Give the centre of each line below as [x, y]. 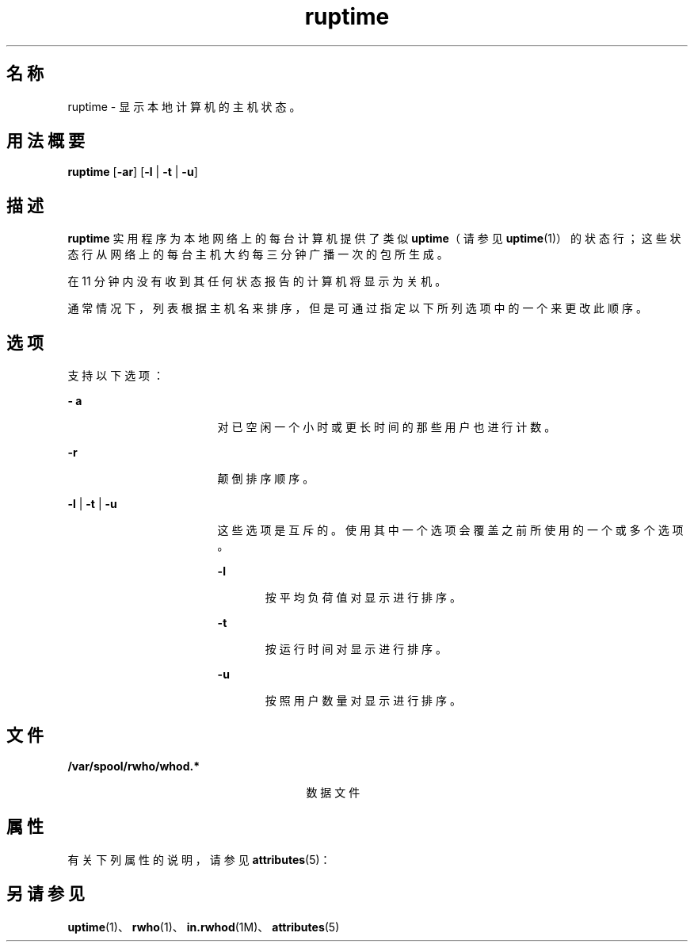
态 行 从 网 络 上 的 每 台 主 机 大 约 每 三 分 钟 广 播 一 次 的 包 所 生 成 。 [258, 254]
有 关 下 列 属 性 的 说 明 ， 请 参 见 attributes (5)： [199, 859]
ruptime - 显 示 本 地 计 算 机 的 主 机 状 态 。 [184, 106]
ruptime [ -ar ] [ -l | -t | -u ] [133, 172]
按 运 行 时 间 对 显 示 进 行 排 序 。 [356, 649]
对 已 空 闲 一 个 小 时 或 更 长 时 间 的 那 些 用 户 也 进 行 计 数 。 [387, 427]
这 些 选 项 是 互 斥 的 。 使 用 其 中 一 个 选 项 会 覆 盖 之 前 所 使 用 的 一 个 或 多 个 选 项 [450, 530]
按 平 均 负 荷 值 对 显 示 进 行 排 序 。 [363, 598]
